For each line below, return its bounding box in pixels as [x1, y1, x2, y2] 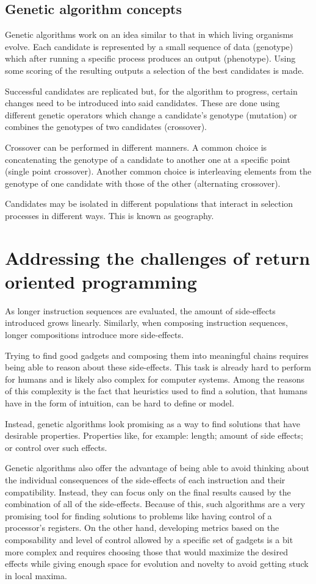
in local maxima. [5, 569, 67, 582]
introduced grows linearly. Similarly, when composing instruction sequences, [5, 316, 288, 329]
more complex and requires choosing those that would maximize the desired [5, 545, 288, 558]
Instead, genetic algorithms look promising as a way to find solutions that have [5, 417, 300, 430]
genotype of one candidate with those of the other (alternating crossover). [5, 176, 281, 189]
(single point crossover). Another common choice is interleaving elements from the [5, 165, 312, 178]
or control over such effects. [5, 441, 107, 453]
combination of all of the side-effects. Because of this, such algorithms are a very [5, 497, 306, 510]
